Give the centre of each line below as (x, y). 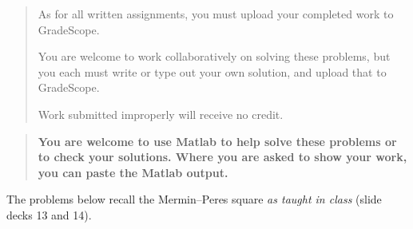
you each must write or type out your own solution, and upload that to (212, 71)
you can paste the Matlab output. (133, 172)
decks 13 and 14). (49, 214)
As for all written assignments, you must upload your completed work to (216, 14)
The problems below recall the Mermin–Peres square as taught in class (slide (194, 199)
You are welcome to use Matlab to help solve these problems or (217, 141)
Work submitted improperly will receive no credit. (161, 114)
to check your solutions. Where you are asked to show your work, (222, 157)
